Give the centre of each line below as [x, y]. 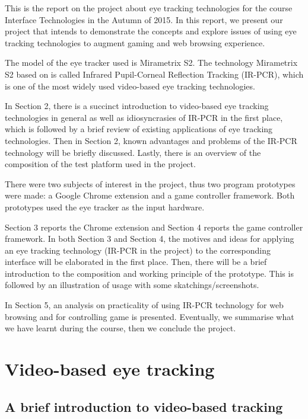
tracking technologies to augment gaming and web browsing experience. [135, 42]
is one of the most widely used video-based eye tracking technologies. [130, 86]
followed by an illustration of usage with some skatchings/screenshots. [132, 285]
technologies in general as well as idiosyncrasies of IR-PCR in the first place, [144, 117]
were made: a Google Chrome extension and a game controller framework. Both [150, 195]
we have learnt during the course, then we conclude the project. [120, 328]
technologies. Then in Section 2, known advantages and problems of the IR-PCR [151, 140]
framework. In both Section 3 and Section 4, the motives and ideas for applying [150, 239]
